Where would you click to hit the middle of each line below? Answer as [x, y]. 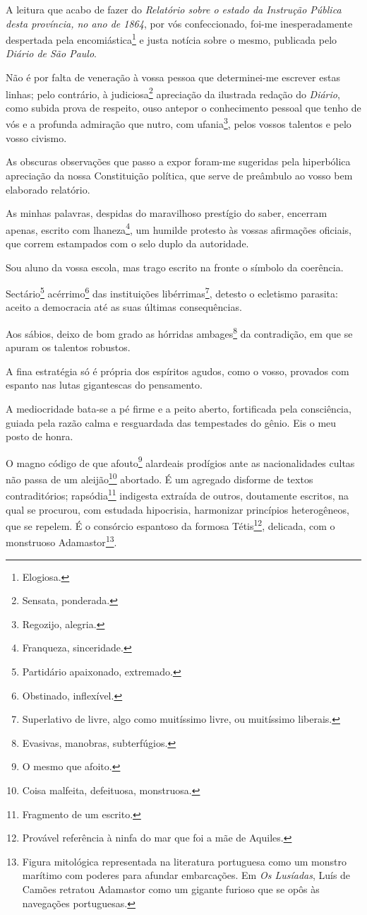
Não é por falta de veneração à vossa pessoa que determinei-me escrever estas [173, 77]
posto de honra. [40, 436]
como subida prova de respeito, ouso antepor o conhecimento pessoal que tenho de [183, 107]
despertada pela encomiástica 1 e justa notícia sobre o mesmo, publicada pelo [172, 39]
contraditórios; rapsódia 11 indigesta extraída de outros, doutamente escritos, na [178, 494]
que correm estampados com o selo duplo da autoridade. [127, 243]
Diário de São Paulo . [51, 53]
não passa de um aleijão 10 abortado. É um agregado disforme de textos [160, 478]
